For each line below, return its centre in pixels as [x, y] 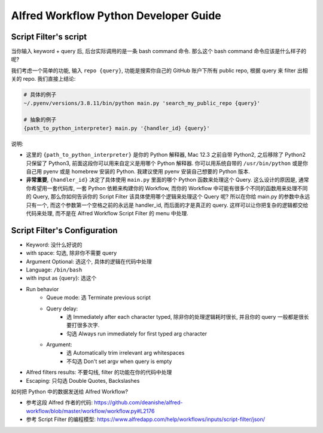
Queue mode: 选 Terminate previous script [98, 298]
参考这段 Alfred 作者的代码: [59, 402]
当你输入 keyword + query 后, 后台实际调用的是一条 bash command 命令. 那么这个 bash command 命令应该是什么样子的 [159, 51]
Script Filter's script [49, 37]
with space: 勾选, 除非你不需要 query [71, 253]
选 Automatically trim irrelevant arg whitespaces [126, 353]
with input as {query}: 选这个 [61, 278]
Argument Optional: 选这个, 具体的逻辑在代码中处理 [89, 261]
